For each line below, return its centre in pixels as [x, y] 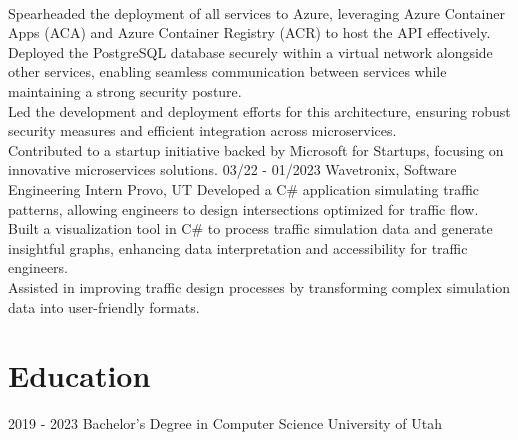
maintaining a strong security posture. [125, 90]
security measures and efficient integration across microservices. [202, 130]
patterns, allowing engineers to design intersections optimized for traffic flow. [243, 208]
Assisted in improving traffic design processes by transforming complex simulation [259, 286]
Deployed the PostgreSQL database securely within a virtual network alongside [250, 51]
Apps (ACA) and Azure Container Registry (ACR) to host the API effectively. [249, 32]
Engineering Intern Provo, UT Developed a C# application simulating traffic [244, 188]
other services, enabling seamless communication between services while [227, 71]
